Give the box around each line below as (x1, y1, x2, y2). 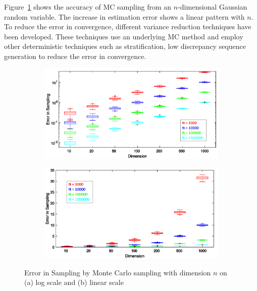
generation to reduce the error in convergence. (4, 50, 146, 61)
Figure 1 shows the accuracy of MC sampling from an (4, 2, 172, 12)
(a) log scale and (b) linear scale (24, 277, 124, 287)
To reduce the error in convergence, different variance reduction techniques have (4, 21, 251, 32)
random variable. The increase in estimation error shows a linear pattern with (4, 11, 245, 22)
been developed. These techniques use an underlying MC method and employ (4, 31, 243, 41)
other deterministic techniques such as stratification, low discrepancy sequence (4, 41, 246, 51)
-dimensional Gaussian (178, 2, 247, 12)
